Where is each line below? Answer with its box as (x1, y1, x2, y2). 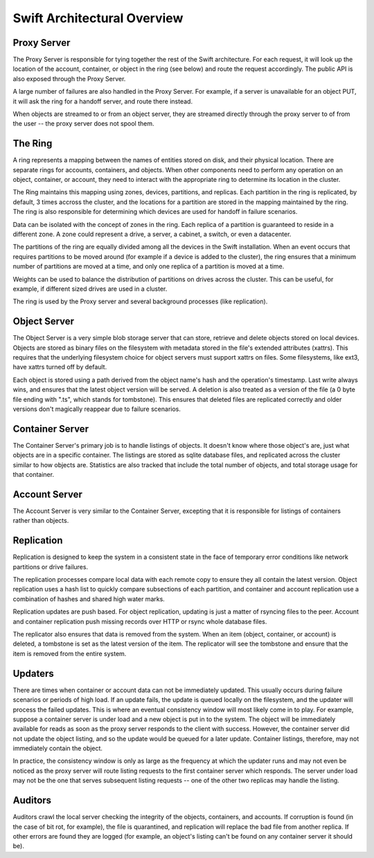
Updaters (12, 667, 55, 680)
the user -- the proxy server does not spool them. (12, 119, 154, 128)
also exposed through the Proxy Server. (12, 74, 126, 83)
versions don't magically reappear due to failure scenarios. (12, 405, 181, 413)
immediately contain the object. (12, 744, 103, 752)
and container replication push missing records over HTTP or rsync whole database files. (12, 617, 267, 625)
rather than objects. (12, 516, 69, 525)
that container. (12, 471, 55, 479)
